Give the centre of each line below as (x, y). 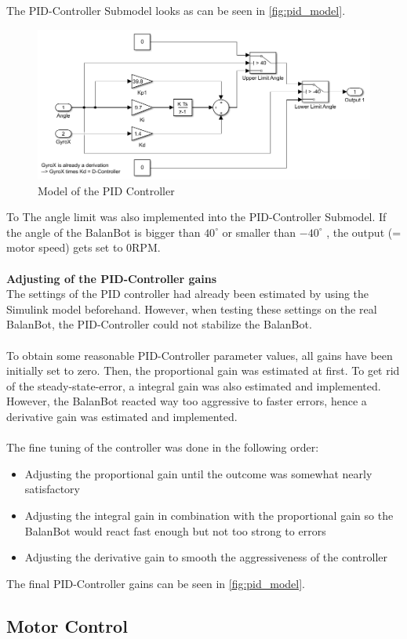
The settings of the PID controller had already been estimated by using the (188, 294)
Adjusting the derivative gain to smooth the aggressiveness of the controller (206, 557)
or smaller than (259, 232)
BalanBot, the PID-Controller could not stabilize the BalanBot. (159, 324)
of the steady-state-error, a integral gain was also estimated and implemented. (194, 385)
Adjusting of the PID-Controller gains (112, 278)
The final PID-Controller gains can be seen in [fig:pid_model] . (156, 583)
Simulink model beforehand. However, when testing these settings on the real (192, 309)
